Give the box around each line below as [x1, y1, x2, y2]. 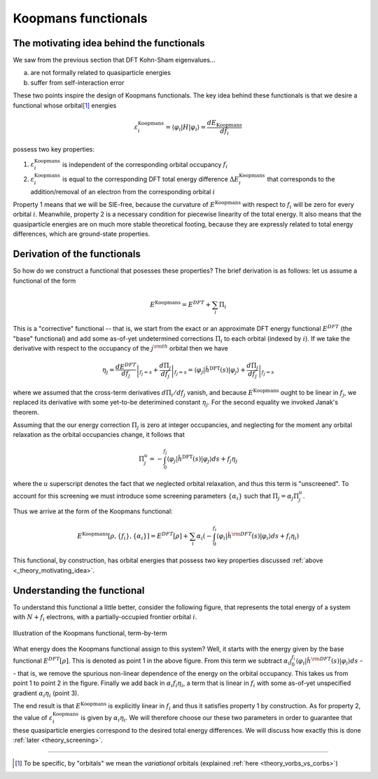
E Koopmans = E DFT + [149, 299, 211, 309]
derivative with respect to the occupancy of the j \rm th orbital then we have [13, 344, 229, 353]
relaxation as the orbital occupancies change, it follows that [13, 431, 185, 439]
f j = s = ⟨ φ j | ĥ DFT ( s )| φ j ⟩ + [174, 365, 246, 377]
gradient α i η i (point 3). [13, 689, 80, 699]
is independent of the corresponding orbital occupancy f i [62, 160, 228, 170]
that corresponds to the [267, 175, 335, 183]
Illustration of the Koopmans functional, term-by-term [13, 628, 167, 637]
